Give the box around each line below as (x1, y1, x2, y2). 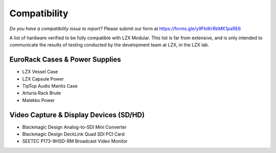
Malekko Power (22, 97, 55, 103)
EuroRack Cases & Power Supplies (9, 55, 121, 64)
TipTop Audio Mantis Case (22, 83, 78, 89)
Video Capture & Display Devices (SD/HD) (9, 110, 145, 119)
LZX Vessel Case (22, 69, 58, 75)
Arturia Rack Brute (22, 90, 61, 96)
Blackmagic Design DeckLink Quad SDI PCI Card (22, 131, 125, 137)
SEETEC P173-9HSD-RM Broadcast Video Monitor (22, 138, 128, 144)
